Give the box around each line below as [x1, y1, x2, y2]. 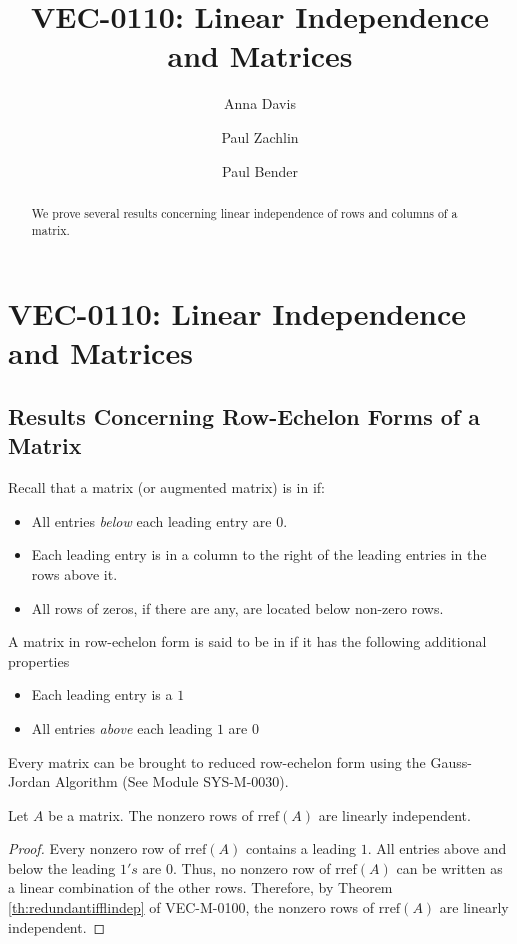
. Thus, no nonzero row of [172, 857, 331, 878]
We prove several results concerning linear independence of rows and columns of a [31, 204, 458, 221]
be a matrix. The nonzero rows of [48, 804, 253, 825]
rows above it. [31, 563, 118, 584]
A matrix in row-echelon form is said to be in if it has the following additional [8, 631, 487, 652]
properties [8, 650, 70, 671]
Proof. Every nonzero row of [8, 838, 181, 859]
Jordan [8, 771, 51, 792]
